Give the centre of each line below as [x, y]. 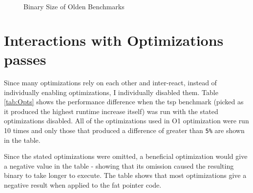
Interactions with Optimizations [114, 40]
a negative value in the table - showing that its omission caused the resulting [119, 165]
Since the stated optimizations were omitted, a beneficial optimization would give [126, 156]
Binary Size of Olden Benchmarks [74, 6]
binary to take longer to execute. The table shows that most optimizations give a [125, 175]
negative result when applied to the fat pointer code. [83, 184]
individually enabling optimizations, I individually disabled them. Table [111, 92]
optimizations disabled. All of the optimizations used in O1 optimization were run [126, 121]
